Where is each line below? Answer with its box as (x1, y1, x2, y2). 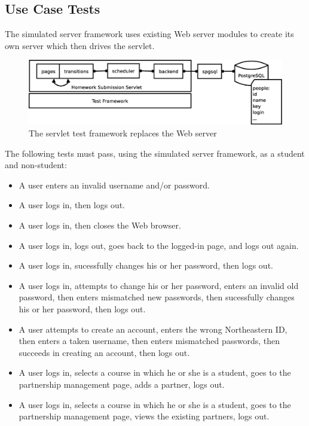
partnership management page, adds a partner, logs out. (19, 378, 225, 390)
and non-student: (5, 159, 67, 171)
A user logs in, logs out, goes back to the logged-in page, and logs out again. (19, 239, 299, 251)
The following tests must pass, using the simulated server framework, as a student (5, 147, 305, 159)
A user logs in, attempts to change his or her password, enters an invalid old (19, 279, 299, 291)
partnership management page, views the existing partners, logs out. (19, 410, 270, 422)
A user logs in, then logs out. (19, 199, 126, 211)
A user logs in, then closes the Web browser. (19, 219, 181, 232)
